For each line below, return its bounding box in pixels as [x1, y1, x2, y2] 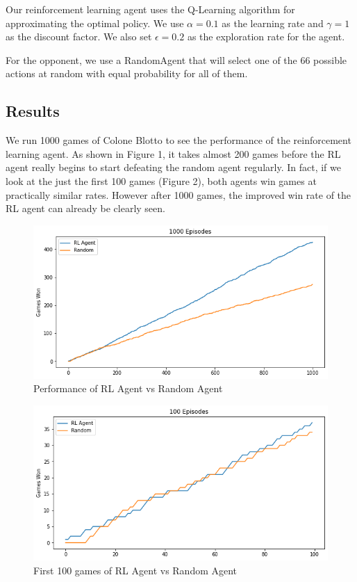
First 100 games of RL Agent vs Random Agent [33, 563, 238, 577]
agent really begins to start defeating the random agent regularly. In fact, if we [6, 160, 341, 175]
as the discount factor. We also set [6, 29, 152, 44]
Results [6, 100, 60, 122]
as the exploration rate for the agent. [187, 29, 345, 44]
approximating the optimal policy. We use [6, 15, 184, 30]
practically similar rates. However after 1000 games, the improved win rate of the [6, 187, 351, 202]
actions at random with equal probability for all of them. [6, 66, 248, 81]
